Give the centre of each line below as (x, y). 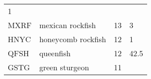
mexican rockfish (67, 25)
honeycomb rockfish (73, 39)
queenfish (55, 53)
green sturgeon (64, 67)
